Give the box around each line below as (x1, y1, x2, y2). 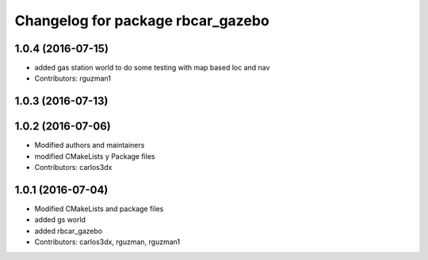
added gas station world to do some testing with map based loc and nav (34, 63, 270, 73)
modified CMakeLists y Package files (34, 151, 155, 161)
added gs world (34, 215, 86, 224)
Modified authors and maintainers (34, 141, 145, 150)
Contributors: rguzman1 (34, 73, 111, 83)
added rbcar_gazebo (34, 226, 103, 236)
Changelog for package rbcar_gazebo (14, 12, 269, 29)
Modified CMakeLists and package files (34, 204, 164, 213)
